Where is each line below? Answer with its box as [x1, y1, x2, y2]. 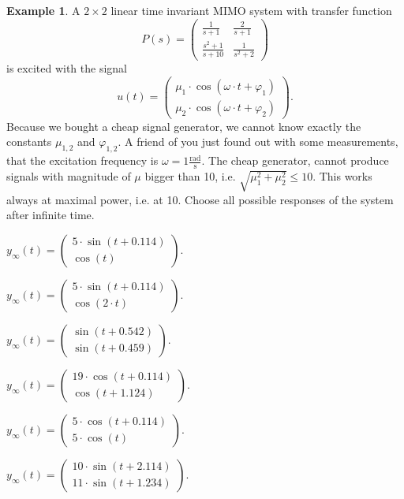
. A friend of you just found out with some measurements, [118, 133, 398, 150]
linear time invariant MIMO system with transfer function [110, 2, 392, 18]
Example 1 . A [6, 2, 80, 18]
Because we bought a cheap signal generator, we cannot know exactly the [6, 117, 361, 134]
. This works [312, 168, 372, 184]
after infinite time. [6, 207, 95, 223]
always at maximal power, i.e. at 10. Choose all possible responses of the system [6, 191, 394, 207]
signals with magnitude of [6, 168, 131, 184]
